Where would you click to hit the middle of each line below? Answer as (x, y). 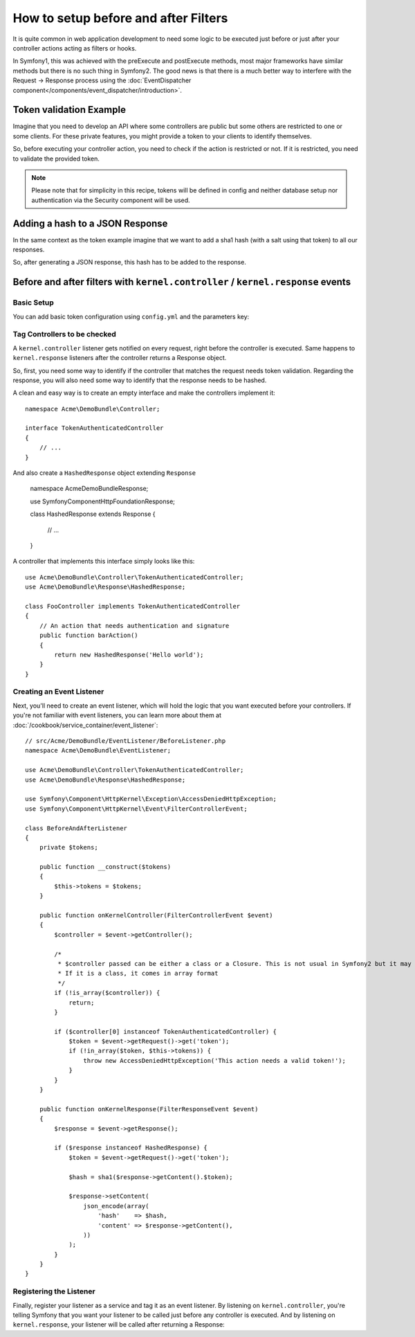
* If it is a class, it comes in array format (138, 973)
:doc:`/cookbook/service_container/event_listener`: (85, 725)
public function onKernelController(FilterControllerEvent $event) (156, 915)
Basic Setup (34, 303)
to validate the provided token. (56, 159)
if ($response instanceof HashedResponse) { (131, 1148)
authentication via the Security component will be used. (111, 200)
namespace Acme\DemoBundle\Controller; (93, 409)
